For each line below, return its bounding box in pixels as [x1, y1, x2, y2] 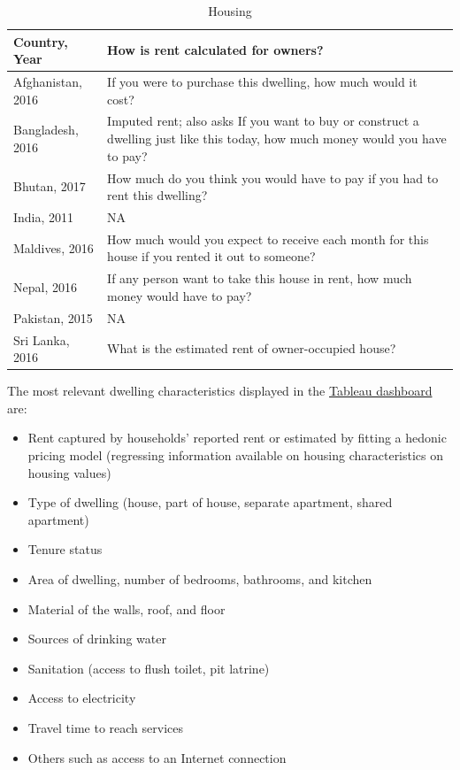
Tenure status [27, 540, 103, 558]
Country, [13, 32, 68, 50]
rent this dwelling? [107, 186, 208, 204]
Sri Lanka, [13, 330, 70, 349]
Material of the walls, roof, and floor [27, 599, 226, 618]
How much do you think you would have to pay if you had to [107, 168, 439, 187]
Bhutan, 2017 [13, 177, 86, 196]
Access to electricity [27, 689, 136, 707]
